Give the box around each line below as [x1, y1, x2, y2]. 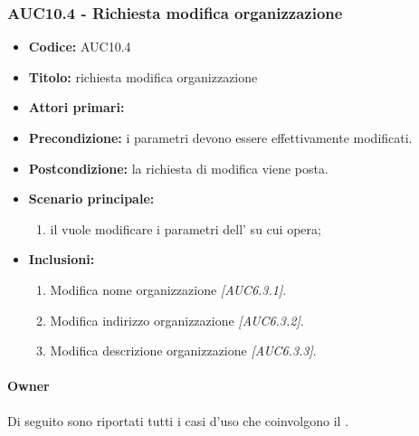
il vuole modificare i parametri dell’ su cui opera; [50, 219, 321, 238]
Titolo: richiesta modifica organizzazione [28, 67, 258, 86]
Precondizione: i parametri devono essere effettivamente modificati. [28, 128, 413, 147]
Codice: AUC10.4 [28, 37, 131, 56]
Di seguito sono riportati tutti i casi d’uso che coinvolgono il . [7, 411, 349, 430]
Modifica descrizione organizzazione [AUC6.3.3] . [50, 341, 317, 360]
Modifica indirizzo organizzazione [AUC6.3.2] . [50, 310, 304, 329]
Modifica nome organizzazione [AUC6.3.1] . [50, 280, 287, 299]
